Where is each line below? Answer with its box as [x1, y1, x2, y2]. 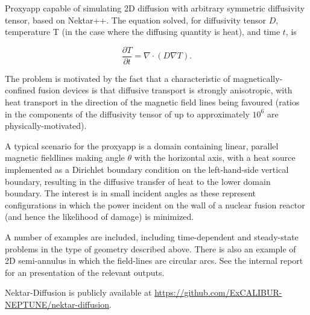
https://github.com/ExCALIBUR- [154, 286, 282, 299]
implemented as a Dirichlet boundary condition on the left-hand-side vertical [5, 163, 289, 175]
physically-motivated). [5, 119, 87, 132]
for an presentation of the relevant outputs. [5, 266, 165, 278]
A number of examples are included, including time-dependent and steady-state [5, 230, 299, 243]
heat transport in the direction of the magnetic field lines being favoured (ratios [5, 96, 300, 108]
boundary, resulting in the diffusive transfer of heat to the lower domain [5, 175, 271, 187]
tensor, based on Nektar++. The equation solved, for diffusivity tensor [5, 13, 267, 26]
